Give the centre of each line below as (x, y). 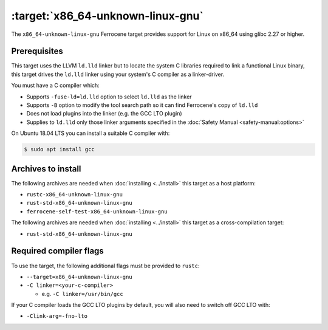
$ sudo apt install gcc (60, 150)
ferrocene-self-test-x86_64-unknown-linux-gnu (97, 211)
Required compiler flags (58, 251)
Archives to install (46, 169)
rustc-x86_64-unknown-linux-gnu (74, 195)
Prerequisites (37, 51)
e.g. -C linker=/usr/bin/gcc (83, 294)
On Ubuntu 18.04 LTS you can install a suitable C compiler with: (91, 133)
